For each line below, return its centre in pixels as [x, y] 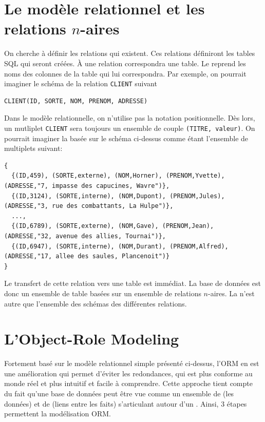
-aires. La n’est [231, 293]
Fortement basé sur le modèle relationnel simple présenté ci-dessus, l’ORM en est [132, 363]
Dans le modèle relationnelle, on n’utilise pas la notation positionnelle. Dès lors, [130, 118]
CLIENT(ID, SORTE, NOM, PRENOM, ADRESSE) [76, 101]
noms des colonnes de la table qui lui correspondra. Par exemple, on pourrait [125, 73]
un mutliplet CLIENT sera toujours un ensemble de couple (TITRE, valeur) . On [130, 128]
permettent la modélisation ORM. [58, 414]
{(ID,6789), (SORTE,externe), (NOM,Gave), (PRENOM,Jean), [113, 226]
